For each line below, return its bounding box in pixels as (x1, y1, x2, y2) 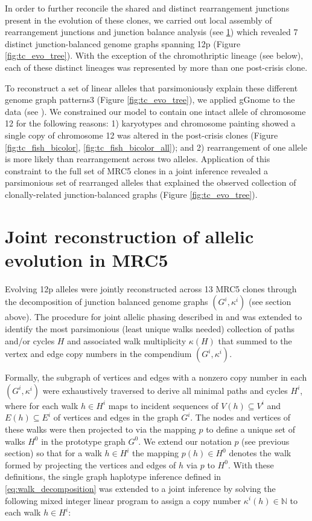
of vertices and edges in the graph (53, 411, 179, 424)
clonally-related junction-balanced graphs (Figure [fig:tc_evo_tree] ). (5, 188, 258, 200)
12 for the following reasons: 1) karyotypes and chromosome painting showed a (5, 117, 296, 129)
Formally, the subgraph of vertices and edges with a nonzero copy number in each (5, 371, 307, 384)
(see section (249, 295, 291, 308)
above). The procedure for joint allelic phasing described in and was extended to (5, 310, 302, 323)
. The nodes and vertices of (190, 411, 291, 424)
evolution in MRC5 (5, 247, 168, 272)
